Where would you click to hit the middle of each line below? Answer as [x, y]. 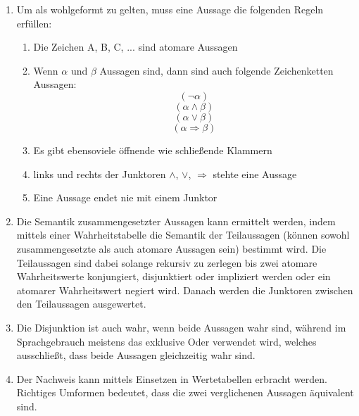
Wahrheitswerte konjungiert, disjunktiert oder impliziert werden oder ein [174, 276]
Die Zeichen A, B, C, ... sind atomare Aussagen [136, 47]
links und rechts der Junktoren [100, 174]
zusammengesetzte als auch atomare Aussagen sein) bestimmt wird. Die [171, 248]
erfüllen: [34, 23]
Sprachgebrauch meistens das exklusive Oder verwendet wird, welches [166, 341]
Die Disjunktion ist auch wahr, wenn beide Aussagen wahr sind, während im [181, 327]
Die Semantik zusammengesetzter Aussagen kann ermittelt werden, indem [176, 221]
